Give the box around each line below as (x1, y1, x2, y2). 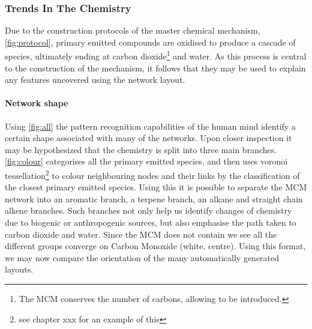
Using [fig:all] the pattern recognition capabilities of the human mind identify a (5, 119, 296, 132)
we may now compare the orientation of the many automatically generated (5, 251, 280, 264)
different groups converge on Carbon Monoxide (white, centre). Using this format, (5, 240, 306, 252)
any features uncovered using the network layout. (5, 73, 185, 86)
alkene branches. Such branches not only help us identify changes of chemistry (5, 204, 292, 217)
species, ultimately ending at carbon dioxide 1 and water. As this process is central (5, 48, 307, 62)
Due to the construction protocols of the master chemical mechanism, (5, 24, 260, 37)
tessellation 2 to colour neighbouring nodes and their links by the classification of (5, 168, 300, 181)
